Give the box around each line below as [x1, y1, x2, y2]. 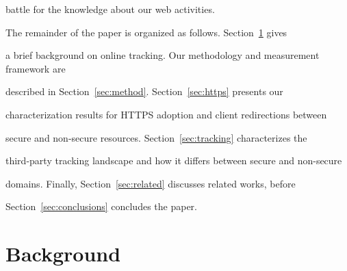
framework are [5, 61, 66, 75]
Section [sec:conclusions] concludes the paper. [5, 199, 197, 214]
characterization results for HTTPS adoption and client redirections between [5, 107, 327, 121]
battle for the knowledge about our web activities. [5, 2, 215, 16]
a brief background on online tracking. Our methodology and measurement [5, 48, 320, 62]
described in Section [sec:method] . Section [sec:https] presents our [5, 84, 283, 99]
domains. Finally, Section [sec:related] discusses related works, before [5, 176, 296, 190]
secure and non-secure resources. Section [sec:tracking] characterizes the [5, 130, 307, 144]
